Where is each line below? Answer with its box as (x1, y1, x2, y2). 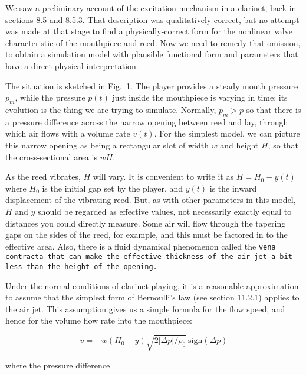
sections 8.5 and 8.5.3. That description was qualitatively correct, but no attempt (5, 13, 300, 25)
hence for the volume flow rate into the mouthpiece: (5, 314, 193, 326)
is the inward (209, 182, 257, 194)
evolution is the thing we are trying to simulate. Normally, (5, 103, 216, 115)
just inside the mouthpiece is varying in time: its (112, 91, 288, 104)
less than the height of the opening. (5, 263, 157, 271)
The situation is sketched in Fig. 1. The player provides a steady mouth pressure (5, 79, 298, 92)
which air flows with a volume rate (5, 127, 130, 140)
